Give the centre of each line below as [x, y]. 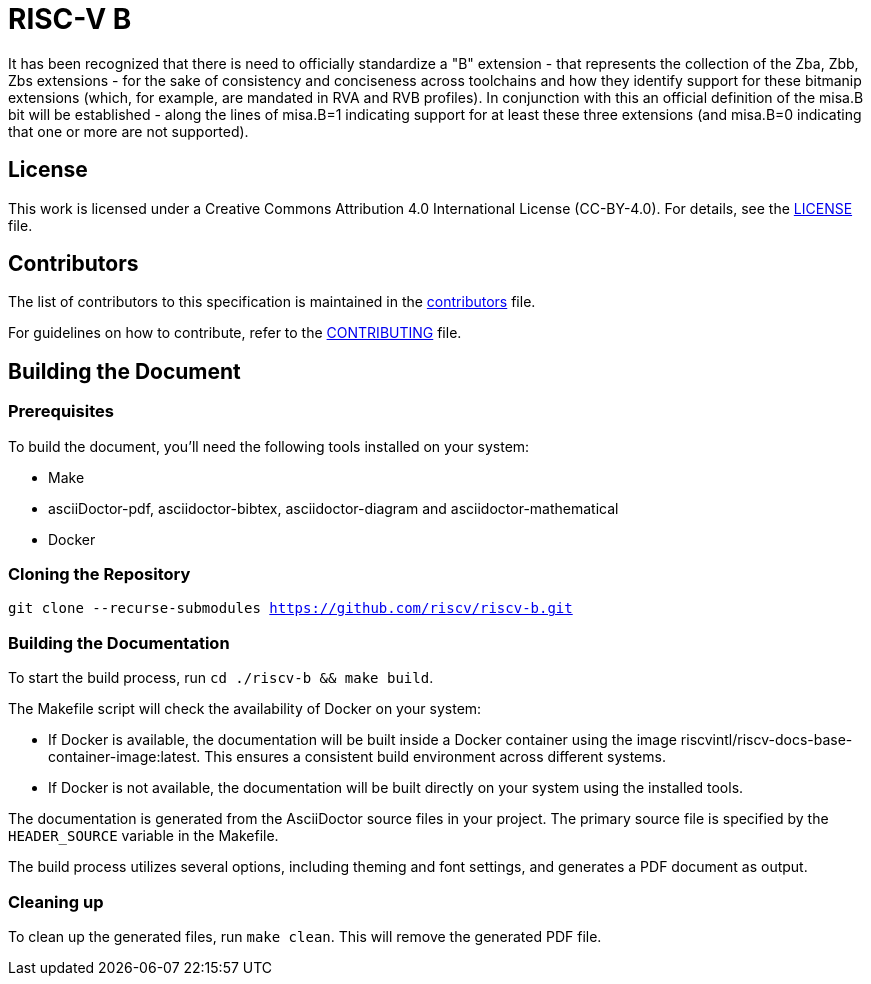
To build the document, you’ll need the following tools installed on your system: [269, 446]
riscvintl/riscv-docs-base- [766, 740]
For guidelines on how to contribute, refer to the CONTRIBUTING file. [235, 333]
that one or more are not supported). [128, 131]
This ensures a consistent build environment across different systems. [435, 757]
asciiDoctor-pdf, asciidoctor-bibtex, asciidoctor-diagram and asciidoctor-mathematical [333, 508]
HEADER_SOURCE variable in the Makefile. [143, 836]
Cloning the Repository [99, 574]
